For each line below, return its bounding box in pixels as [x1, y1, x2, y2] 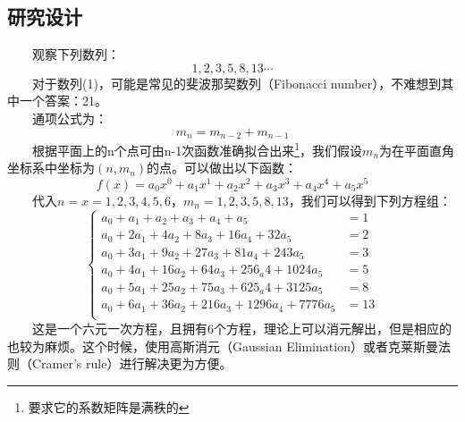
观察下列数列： [31, 45, 120, 63]
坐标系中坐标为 [7, 158, 95, 177]
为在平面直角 [379, 140, 455, 159]
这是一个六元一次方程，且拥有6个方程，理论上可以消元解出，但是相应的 [31, 318, 452, 337]
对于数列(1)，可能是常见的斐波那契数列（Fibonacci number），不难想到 [31, 73, 442, 92]
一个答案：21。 [19, 91, 107, 110]
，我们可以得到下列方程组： [288, 190, 452, 209]
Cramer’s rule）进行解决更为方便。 [31, 354, 232, 373]
